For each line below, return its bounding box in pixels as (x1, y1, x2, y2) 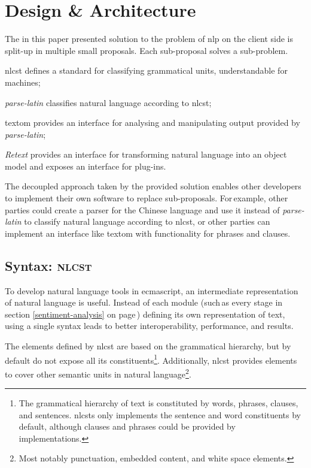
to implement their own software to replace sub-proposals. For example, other (5, 192, 288, 204)
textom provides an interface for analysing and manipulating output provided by (5, 116, 300, 129)
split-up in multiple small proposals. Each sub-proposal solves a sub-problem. (5, 44, 288, 56)
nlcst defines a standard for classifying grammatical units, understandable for (5, 64, 288, 77)
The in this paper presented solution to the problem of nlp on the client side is (5, 32, 293, 45)
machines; (5, 76, 41, 88)
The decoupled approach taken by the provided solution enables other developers (5, 180, 301, 192)
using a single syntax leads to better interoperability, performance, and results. (5, 319, 294, 332)
